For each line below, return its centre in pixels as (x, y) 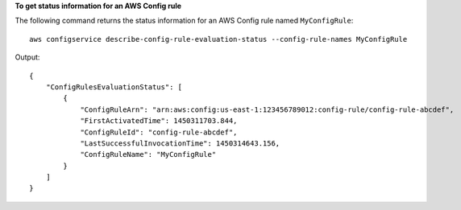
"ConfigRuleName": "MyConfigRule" (148, 154)
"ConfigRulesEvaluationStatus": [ (114, 87)
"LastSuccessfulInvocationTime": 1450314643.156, (180, 143)
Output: (27, 57)
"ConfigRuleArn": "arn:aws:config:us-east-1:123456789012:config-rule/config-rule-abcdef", (267, 109)
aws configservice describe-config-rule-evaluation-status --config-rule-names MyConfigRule (218, 39)
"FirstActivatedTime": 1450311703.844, (159, 121)
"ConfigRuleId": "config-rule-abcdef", (159, 132)
